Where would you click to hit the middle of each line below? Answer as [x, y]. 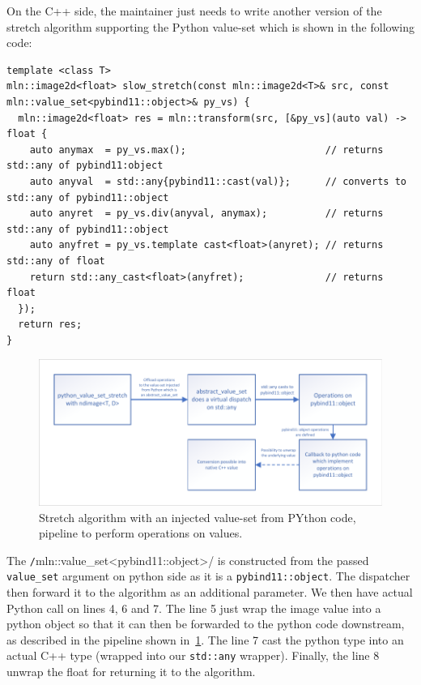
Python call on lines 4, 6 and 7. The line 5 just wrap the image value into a [194, 608]
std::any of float [56, 261]
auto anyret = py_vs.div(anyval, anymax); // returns [206, 214]
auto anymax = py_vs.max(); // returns [206, 150]
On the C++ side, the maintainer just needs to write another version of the [194, 11]
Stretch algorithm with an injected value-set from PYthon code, [198, 517]
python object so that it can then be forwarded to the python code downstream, [206, 624]
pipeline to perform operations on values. [141, 533]
